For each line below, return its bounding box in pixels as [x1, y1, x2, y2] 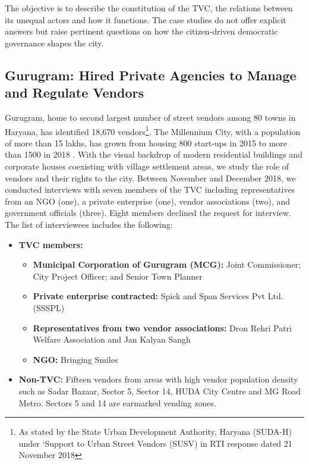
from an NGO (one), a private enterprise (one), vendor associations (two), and [5, 195, 291, 207]
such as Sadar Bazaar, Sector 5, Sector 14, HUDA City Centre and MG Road [18, 384, 301, 397]
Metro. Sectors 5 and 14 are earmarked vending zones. [18, 396, 216, 409]
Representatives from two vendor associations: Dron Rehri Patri [33, 321, 292, 334]
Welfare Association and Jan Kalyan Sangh [33, 333, 191, 346]
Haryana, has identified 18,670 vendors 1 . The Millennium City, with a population [5, 123, 301, 137]
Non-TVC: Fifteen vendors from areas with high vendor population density [18, 373, 298, 385]
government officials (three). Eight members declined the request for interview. [5, 206, 291, 219]
